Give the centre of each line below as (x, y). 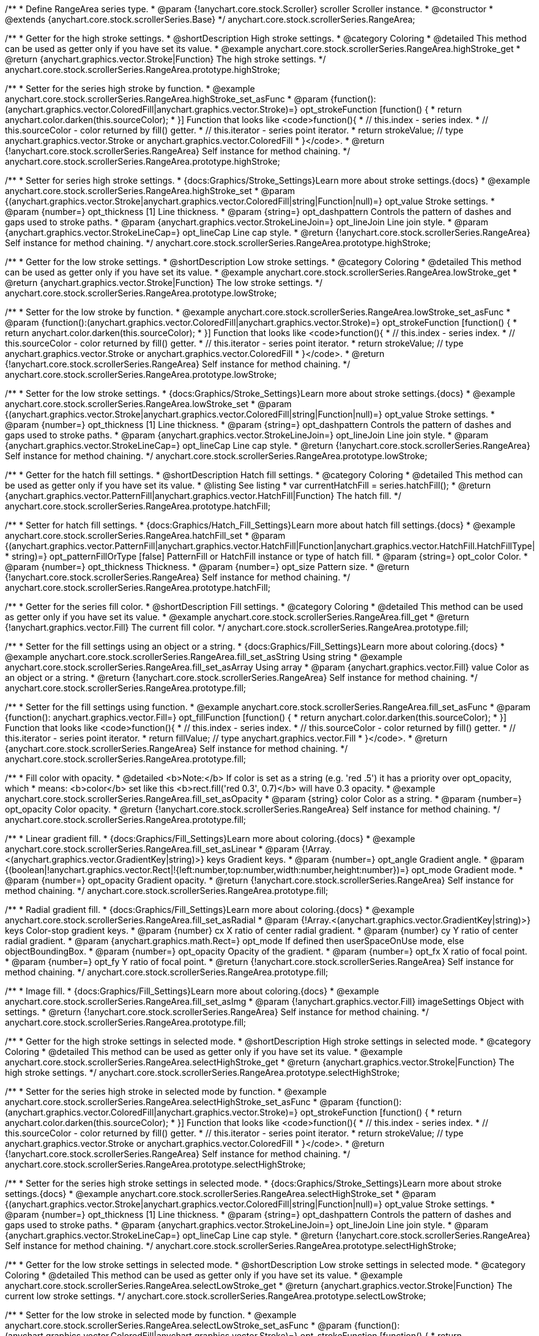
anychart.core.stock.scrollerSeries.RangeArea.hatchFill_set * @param (145, 535)
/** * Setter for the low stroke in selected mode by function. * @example (151, 1315)
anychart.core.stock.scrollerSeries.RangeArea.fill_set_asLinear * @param (152, 849)
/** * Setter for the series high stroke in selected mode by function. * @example (166, 1091)
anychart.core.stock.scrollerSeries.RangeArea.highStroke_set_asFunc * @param (167, 99)
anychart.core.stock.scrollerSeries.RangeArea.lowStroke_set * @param (148, 404)
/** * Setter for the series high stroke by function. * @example (130, 88)
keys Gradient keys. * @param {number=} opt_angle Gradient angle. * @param (365, 859)
